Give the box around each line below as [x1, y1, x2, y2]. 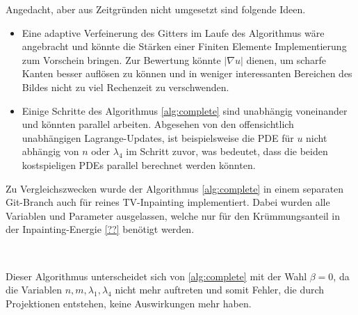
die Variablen [6, 282, 62, 297]
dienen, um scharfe [246, 52, 326, 67]
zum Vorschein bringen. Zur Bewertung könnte [22, 52, 221, 67]
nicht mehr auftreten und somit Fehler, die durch [115, 282, 325, 297]
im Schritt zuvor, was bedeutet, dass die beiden [126, 144, 328, 159]
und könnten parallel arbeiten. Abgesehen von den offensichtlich [22, 117, 294, 131]
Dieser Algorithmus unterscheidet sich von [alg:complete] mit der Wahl [6, 268, 307, 283]
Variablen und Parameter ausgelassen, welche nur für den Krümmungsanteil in [6, 208, 341, 223]
